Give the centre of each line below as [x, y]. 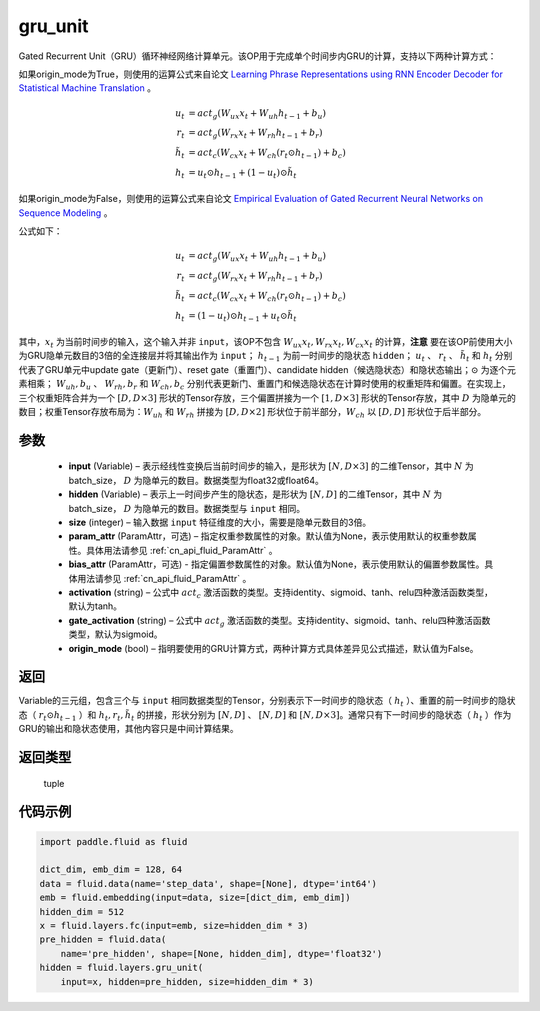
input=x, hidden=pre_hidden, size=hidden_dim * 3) [187, 981]
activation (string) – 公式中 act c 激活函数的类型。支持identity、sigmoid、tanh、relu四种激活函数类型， [281, 593]
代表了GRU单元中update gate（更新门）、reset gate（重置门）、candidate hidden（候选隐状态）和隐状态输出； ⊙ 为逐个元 [267, 369]
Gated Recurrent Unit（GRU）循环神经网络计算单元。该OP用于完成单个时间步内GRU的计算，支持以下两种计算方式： [257, 56]
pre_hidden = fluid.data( [103, 939]
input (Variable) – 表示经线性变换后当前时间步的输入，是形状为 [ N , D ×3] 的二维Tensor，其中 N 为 [271, 466]
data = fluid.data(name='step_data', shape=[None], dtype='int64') [208, 883]
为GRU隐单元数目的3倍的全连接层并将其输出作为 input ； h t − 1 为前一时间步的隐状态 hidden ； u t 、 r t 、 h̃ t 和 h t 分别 [265, 357]
